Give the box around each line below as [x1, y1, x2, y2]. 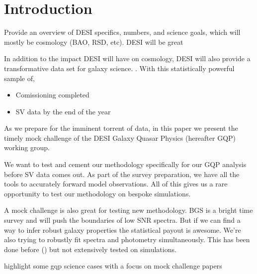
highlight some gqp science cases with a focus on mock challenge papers [4, 261, 222, 271]
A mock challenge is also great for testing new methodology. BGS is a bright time [4, 205, 253, 215]
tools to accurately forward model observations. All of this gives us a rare [4, 179, 228, 189]
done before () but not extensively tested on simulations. [4, 244, 176, 254]
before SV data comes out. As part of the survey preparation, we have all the [4, 169, 240, 179]
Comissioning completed [15, 90, 89, 100]
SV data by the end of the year [15, 106, 111, 116]
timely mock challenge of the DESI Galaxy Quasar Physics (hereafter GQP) [4, 132, 236, 143]
